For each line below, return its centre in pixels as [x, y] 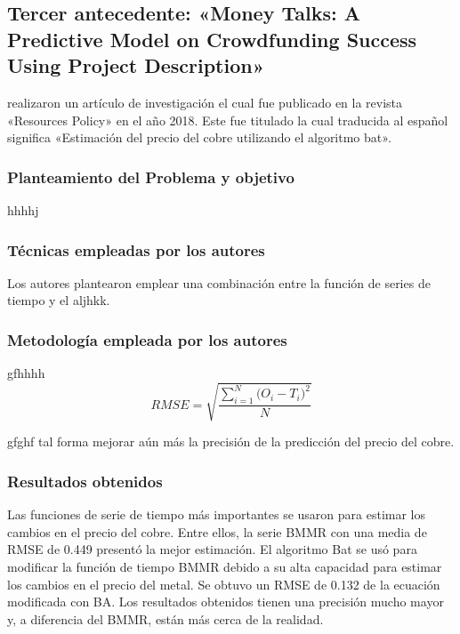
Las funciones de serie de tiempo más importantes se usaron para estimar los [217, 514]
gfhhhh [26, 373]
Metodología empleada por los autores [147, 339]
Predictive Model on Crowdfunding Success [212, 39]
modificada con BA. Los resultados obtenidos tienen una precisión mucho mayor [226, 602]
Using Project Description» [136, 65]
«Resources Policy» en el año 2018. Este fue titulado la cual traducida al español [228, 120]
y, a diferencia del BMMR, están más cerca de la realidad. [165, 618]
